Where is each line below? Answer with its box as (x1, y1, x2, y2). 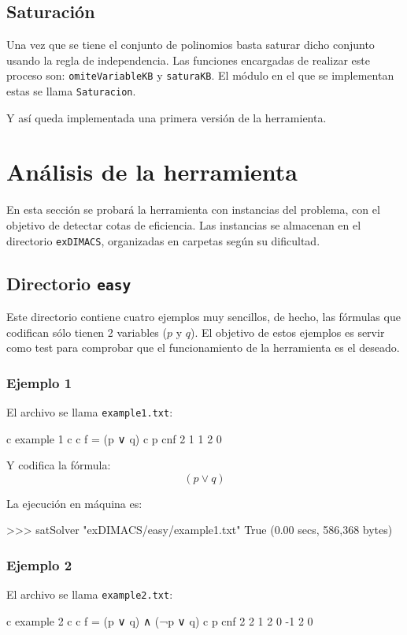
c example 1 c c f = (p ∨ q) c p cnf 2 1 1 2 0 (6, 430, 222, 446)
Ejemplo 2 (6, 555, 72, 574)
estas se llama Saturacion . (6, 83, 136, 99)
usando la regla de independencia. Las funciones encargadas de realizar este (6, 51, 370, 68)
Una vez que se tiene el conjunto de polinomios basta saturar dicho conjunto (6, 36, 375, 53)
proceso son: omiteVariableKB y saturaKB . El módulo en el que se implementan (6, 67, 394, 84)
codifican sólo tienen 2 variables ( (6, 323, 167, 340)
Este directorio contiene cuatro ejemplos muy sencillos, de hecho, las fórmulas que (6, 308, 401, 325)
